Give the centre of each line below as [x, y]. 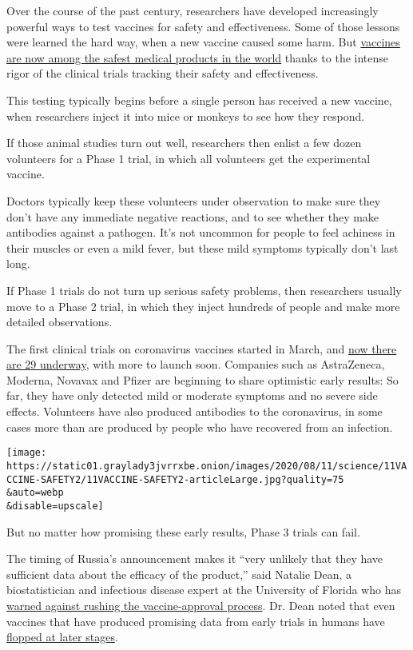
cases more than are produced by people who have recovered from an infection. [200, 427]
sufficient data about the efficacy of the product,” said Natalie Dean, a [179, 574]
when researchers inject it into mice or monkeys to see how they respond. [186, 116]
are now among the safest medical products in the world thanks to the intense [198, 57]
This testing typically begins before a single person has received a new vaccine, [199, 100]
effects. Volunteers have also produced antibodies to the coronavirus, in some [195, 411]
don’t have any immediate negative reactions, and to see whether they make [193, 216]
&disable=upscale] [55, 506]
